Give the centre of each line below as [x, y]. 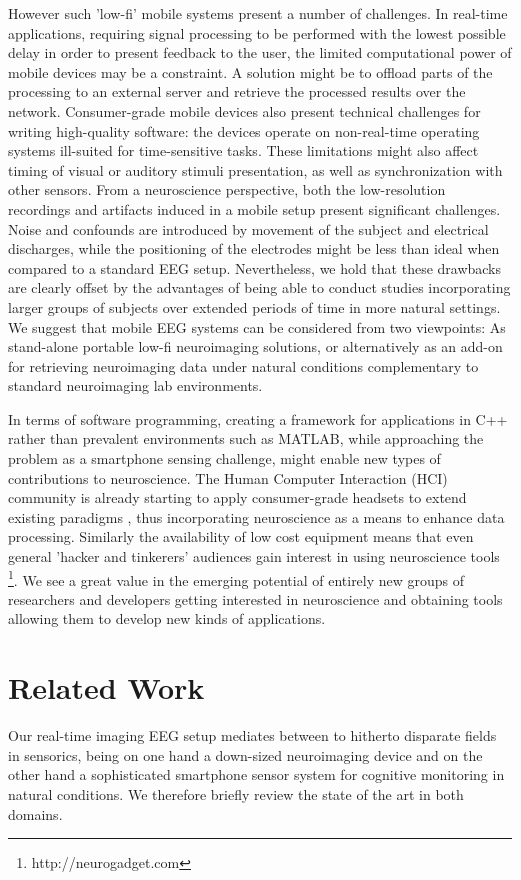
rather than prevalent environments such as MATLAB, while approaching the [246, 438]
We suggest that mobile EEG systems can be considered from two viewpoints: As [257, 326]
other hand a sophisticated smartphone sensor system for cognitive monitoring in [256, 774]
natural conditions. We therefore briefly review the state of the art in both [236, 793]
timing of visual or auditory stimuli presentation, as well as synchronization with [255, 169]
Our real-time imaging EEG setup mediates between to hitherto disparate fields [252, 735]
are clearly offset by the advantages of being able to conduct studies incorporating [259, 287]
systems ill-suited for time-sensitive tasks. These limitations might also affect [243, 150]
